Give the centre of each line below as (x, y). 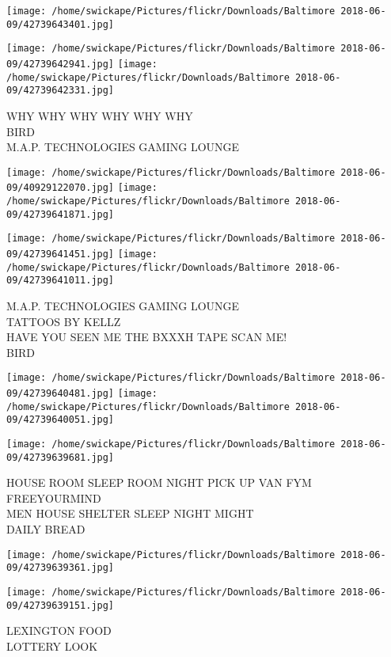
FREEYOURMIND (54, 497)
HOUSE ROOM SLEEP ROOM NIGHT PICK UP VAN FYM (159, 482)
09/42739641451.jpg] (61, 254)
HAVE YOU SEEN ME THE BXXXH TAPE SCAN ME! (147, 337)
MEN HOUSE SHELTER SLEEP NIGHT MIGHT (130, 513)
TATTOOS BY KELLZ (64, 321)
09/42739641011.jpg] (61, 281)
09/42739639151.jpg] (61, 605)
